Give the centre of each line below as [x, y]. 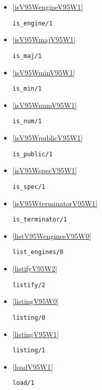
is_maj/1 [27, 56]
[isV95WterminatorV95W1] [55, 203]
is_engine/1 [32, 23]
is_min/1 [27, 89]
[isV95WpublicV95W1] [47, 137]
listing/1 [29, 351]
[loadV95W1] [33, 366]
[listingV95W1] [36, 334]
